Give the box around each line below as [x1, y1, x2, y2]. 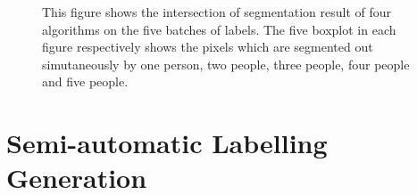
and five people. [42, 72, 129, 91]
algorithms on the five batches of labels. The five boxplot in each [42, 20, 396, 38]
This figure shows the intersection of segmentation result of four [42, 3, 392, 20]
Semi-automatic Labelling [6, 125, 328, 161]
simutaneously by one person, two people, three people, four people [42, 54, 410, 73]
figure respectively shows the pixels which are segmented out [42, 37, 373, 56]
